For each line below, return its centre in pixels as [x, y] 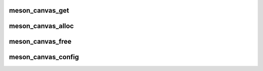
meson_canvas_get [39, 10]
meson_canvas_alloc [41, 26]
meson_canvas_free [40, 42]
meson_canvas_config [44, 57]
